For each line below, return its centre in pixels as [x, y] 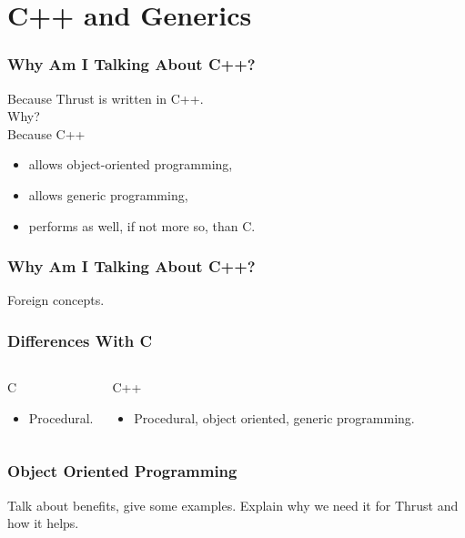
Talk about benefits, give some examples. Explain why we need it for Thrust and [233, 505]
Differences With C [80, 340]
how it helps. [43, 523]
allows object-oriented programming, [131, 164]
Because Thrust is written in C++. [106, 98]
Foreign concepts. [56, 300]
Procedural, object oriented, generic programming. [274, 417]
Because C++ [46, 133]
